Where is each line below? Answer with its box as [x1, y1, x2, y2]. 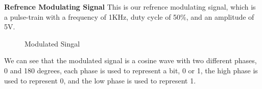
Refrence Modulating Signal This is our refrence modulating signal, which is [4, 2, 256, 12]
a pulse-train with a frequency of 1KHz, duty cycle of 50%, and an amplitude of [4, 11, 254, 22]
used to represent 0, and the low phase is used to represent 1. [4, 75, 196, 85]
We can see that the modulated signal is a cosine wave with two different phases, [4, 55, 257, 66]
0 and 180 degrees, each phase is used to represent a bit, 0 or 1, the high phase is [4, 65, 258, 75]
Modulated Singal [25, 38, 80, 49]
